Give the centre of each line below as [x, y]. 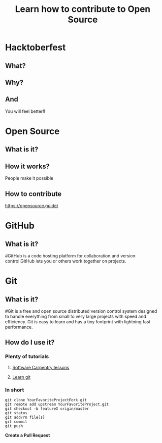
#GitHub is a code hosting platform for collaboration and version [70, 255]
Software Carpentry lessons [41, 367]
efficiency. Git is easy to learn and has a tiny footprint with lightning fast [78, 321]
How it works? [28, 166]
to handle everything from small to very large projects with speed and [76, 316]
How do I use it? [30, 343]
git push [14, 426]
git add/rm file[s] [25, 417]
